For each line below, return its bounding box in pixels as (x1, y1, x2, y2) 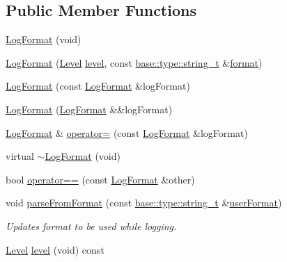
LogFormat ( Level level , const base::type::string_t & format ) (6, 55, 263, 69)
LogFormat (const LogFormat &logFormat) (6, 79, 190, 93)
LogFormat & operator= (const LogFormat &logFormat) (6, 125, 248, 140)
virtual (6, 149, 34, 163)
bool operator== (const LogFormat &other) (6, 172, 195, 186)
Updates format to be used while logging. (6, 218, 177, 233)
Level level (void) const (6, 242, 104, 256)
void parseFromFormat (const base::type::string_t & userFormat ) (6, 195, 282, 210)
